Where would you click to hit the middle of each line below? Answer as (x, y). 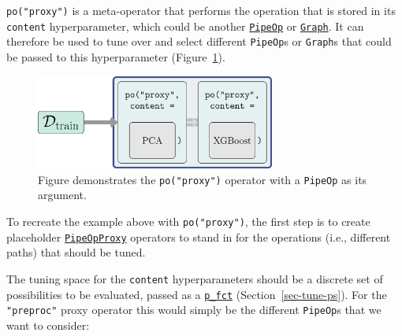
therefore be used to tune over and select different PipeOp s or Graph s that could (199, 41)
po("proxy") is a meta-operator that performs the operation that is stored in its (201, 10)
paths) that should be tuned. (76, 252)
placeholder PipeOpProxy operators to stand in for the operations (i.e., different (199, 236)
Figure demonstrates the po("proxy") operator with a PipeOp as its (203, 179)
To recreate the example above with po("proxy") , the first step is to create (188, 222)
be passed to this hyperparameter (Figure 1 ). (116, 56)
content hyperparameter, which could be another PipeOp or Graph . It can (185, 26)
